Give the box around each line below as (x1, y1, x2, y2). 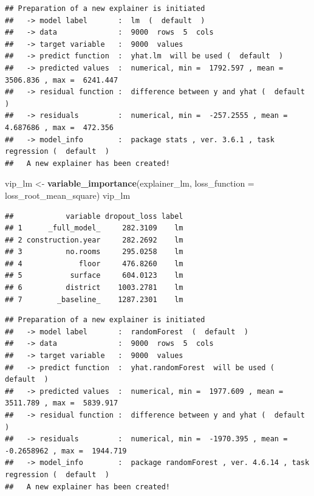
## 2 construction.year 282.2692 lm (5, 235, 183, 244)
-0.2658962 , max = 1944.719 (5, 446, 127, 455)
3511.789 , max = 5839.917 (5, 399, 118, 408)
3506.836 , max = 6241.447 (5, 75, 118, 84)
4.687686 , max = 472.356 (5, 123, 114, 132)
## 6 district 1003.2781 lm (5, 283, 183, 292)
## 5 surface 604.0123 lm (5, 271, 183, 280)
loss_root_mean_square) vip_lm (5, 188, 131, 201)
